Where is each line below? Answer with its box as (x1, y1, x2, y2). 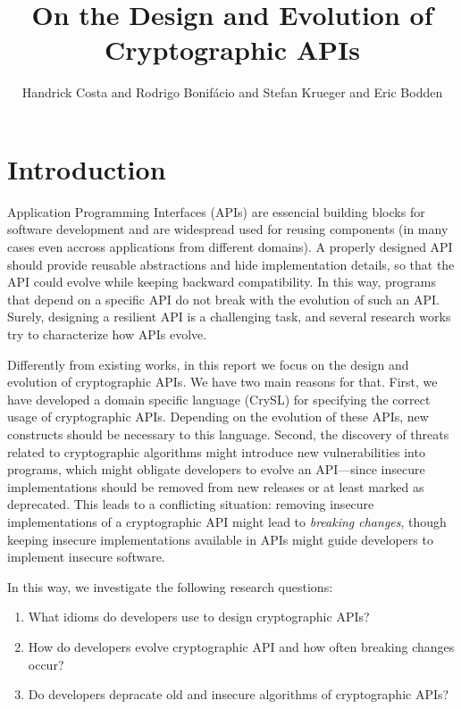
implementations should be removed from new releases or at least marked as (7, 477, 424, 496)
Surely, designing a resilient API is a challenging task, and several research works (7, 307, 451, 326)
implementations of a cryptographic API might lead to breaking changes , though (7, 512, 447, 530)
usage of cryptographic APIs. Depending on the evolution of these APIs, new (7, 407, 429, 426)
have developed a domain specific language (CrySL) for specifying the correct (7, 389, 431, 408)
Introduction (7, 150, 166, 187)
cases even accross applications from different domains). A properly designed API (7, 238, 453, 256)
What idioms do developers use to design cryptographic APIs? (28, 607, 370, 626)
